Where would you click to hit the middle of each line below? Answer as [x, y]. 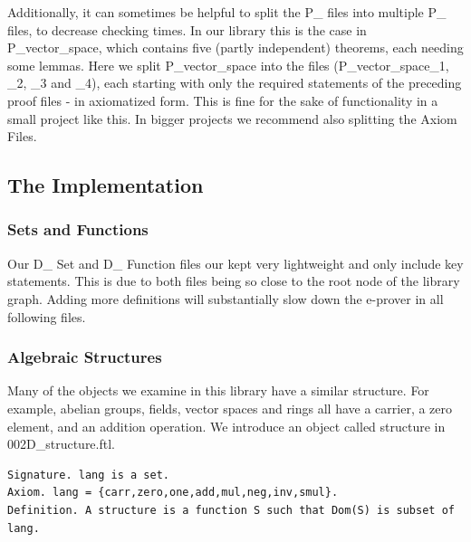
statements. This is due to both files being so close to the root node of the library [234, 281]
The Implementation [106, 185]
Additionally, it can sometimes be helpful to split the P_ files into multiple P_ [227, 12]
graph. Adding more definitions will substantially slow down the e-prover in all [226, 298]
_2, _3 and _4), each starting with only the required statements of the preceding [235, 83]
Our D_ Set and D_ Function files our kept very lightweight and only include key [235, 263]
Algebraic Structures [85, 357]
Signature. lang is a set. [88, 475]
